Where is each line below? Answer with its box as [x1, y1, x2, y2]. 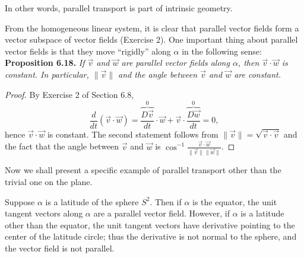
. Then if [150, 195, 182, 208]
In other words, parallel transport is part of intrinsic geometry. [5, 2, 233, 14]
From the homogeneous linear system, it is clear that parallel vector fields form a [5, 21, 299, 34]
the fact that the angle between [5, 140, 119, 152]
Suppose [5, 195, 35, 208]
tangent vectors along [5, 207, 83, 219]
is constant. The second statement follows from [47, 128, 218, 140]
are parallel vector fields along [121, 56, 230, 69]
